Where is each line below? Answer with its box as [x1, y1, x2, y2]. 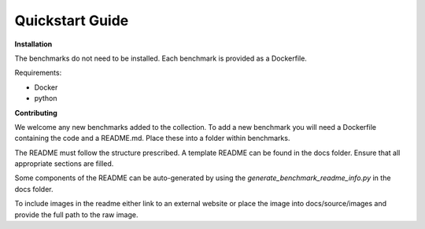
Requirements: [14, 68, 62, 78]
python [34, 94, 57, 103]
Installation [14, 39, 53, 49]
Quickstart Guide [14, 12, 129, 29]
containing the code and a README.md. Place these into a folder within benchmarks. [14, 134, 290, 143]
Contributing [14, 108, 58, 117]
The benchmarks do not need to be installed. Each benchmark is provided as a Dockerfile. [14, 54, 307, 63]
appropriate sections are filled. [14, 159, 114, 168]
